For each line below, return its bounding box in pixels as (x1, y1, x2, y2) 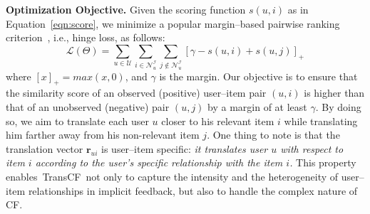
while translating (284, 113, 358, 128)
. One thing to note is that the (207, 127, 340, 142)
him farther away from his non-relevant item (6, 127, 200, 142)
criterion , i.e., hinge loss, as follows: (6, 30, 165, 45)
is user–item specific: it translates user (101, 141, 268, 156)
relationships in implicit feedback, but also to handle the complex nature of (28, 183, 358, 198)
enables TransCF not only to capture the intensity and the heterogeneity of (6, 169, 339, 184)
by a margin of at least (207, 100, 307, 114)
